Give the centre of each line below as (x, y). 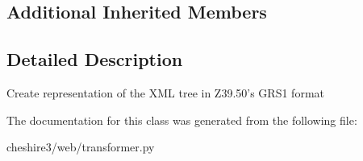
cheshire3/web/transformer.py (81, 147)
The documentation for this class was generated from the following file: (182, 120)
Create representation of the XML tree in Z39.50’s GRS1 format (165, 92)
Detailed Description (95, 59)
